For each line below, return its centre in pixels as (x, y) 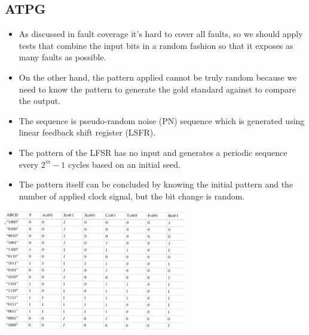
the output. (40, 101)
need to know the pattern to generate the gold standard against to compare (157, 89)
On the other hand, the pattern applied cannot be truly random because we (158, 77)
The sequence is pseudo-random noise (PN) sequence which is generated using (162, 120)
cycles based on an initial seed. (124, 164)
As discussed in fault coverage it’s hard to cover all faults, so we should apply (161, 34)
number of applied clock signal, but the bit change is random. (132, 196)
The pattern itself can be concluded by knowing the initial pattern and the (156, 184)
